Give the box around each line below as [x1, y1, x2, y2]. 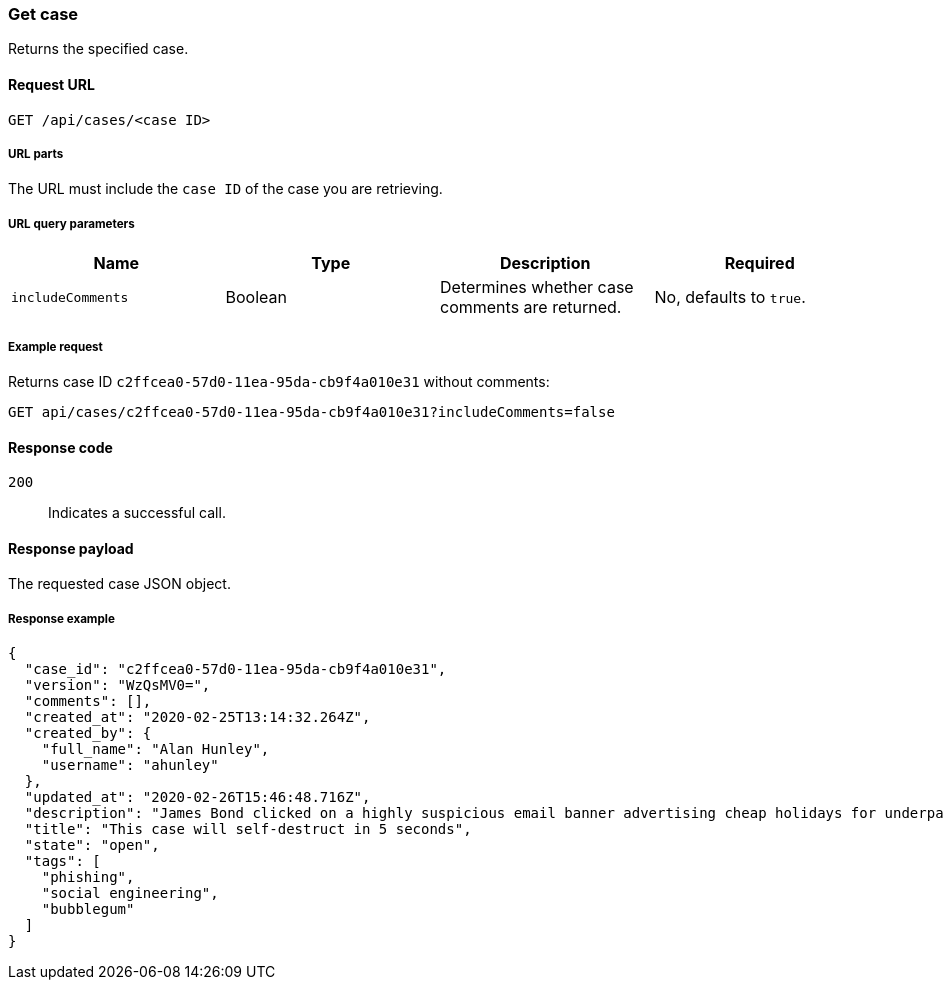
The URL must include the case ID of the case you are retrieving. [8, 180, 443, 198]
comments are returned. [440, 297, 622, 318]
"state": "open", [24, 837, 160, 854]
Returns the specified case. [8, 40, 189, 58]
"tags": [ [24, 853, 101, 870]
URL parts [8, 146, 64, 161]
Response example [8, 611, 115, 626]
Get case [8, 4, 79, 24]
